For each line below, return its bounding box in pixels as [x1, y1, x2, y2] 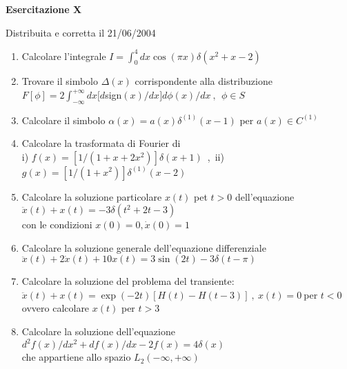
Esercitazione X [6, 2, 82, 16]
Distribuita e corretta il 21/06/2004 [6, 25, 156, 39]
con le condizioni [21, 217, 92, 232]
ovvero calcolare [21, 301, 90, 315]
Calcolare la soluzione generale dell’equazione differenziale [21, 240, 266, 255]
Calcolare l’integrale [21, 48, 106, 63]
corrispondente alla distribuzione [135, 74, 272, 88]
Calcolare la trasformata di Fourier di [21, 136, 181, 150]
